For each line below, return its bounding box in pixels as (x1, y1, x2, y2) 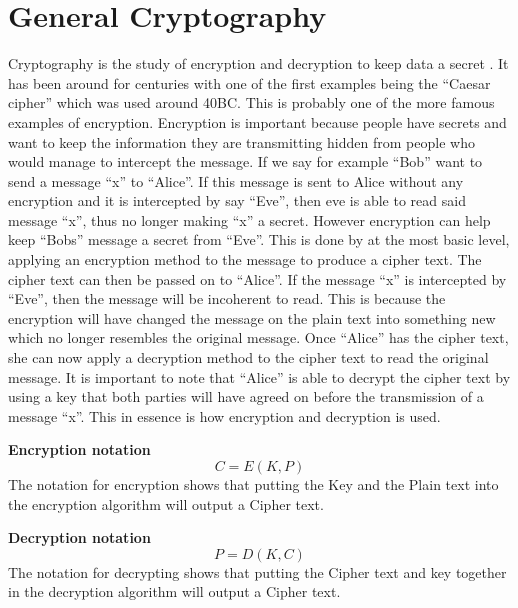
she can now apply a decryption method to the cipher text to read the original (8, 347, 489, 368)
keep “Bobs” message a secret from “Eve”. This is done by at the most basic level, (8, 229, 510, 250)
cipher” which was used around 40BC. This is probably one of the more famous (8, 92, 495, 113)
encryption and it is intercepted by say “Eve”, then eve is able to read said (8, 190, 466, 211)
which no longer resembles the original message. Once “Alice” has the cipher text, (8, 327, 509, 348)
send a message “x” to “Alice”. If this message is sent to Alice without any (8, 170, 464, 191)
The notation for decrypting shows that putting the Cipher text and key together (8, 561, 507, 582)
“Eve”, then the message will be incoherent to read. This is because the (8, 288, 446, 309)
